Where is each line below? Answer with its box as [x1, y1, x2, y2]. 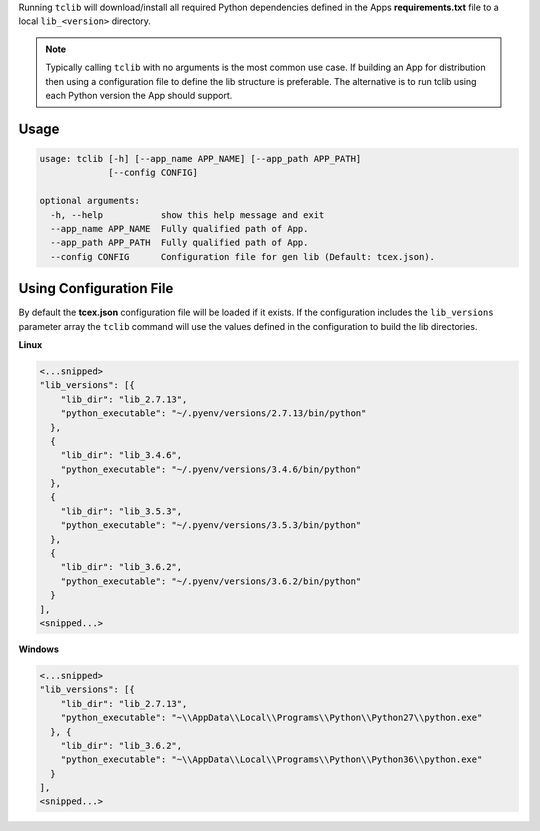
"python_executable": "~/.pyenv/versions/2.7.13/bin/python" [60, 408, 367, 419]
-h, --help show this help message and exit [50, 209, 325, 220]
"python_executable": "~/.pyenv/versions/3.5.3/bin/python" [60, 520, 362, 531]
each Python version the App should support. [45, 89, 233, 101]
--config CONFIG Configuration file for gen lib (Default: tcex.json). [50, 251, 435, 262]
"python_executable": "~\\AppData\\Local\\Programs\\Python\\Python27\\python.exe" [60, 712, 483, 724]
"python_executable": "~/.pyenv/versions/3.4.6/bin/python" [60, 463, 362, 475]
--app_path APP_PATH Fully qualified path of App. [50, 237, 309, 249]
